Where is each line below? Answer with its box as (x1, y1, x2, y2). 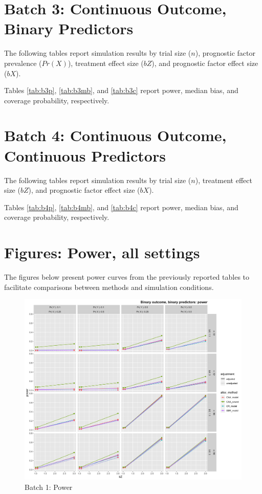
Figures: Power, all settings (4, 242, 200, 263)
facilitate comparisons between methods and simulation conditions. (4, 281, 214, 292)
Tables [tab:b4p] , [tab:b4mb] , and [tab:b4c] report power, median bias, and (4, 201, 238, 212)
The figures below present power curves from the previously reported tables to (4, 272, 250, 282)
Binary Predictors (4, 18, 134, 39)
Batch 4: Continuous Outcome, (4, 125, 227, 146)
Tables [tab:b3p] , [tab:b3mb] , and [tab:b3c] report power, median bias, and (4, 85, 238, 96)
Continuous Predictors (4, 145, 166, 166)
